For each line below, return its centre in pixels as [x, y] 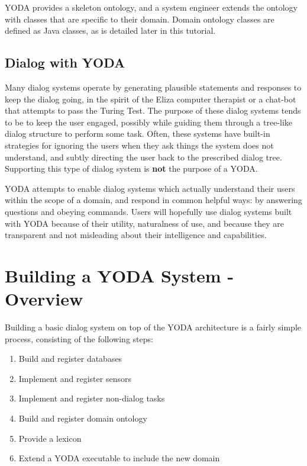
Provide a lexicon [50, 438]
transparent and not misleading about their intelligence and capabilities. [136, 235]
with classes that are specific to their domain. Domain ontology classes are [140, 19]
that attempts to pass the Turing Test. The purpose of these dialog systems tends [153, 110]
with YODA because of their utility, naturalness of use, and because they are [145, 223]
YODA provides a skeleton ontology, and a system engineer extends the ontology [151, 7]
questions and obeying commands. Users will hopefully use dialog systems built [148, 211]
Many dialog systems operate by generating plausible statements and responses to [153, 87]
